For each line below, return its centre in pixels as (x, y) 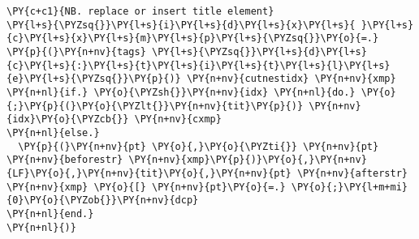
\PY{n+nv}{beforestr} (65, 160)
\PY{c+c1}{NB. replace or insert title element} (140, 11)
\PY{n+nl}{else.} (53, 132)
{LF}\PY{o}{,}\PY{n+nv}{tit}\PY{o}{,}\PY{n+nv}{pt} (149, 173)
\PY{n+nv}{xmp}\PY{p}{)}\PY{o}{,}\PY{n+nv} (248, 160)
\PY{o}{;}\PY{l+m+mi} (349, 187)
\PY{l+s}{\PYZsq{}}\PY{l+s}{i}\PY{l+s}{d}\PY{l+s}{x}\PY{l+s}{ (181, 25)
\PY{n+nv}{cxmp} (178, 119)
